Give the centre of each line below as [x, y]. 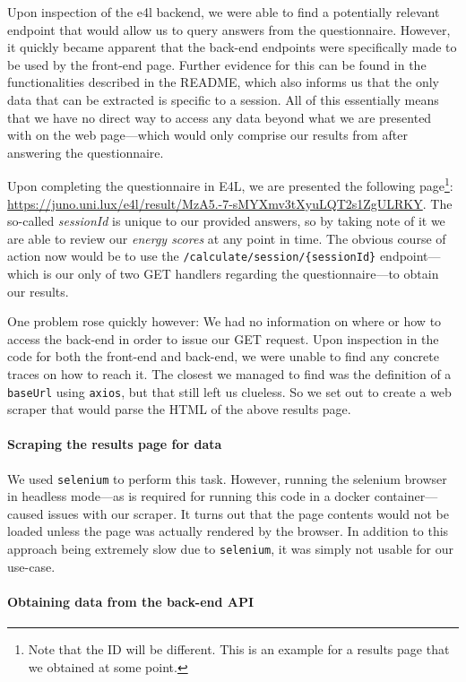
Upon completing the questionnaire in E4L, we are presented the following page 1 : [230, 184]
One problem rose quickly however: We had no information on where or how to [224, 321]
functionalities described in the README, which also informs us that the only [223, 82]
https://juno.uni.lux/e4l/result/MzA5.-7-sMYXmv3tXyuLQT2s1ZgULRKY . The [230, 203]
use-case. [31, 566]
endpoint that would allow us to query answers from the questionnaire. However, [229, 29]
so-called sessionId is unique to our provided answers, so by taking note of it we [226, 221]
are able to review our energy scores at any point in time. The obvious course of [227, 238]
